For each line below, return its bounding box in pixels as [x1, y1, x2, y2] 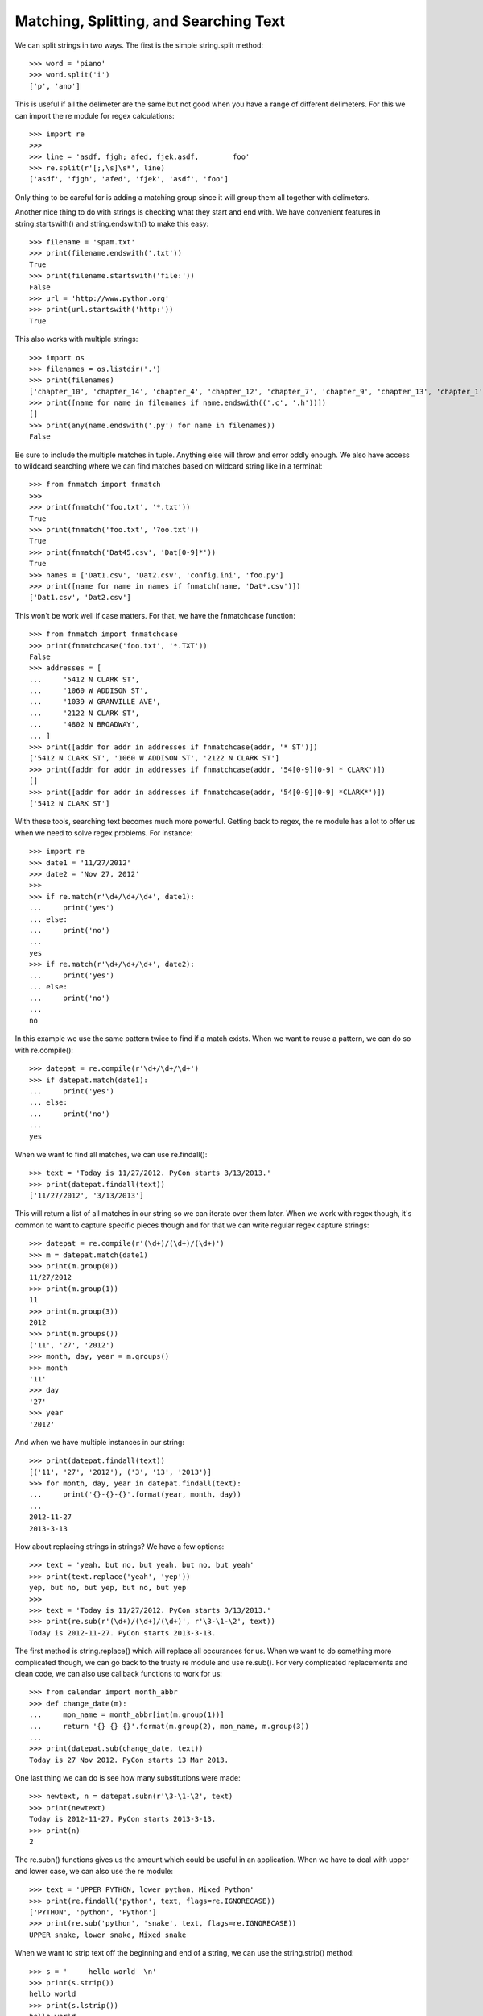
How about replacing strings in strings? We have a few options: [14, 1542, 225, 1552]
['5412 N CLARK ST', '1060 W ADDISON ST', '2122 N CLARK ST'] [29, 754, 280, 763]
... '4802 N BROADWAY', [29, 720, 140, 729]
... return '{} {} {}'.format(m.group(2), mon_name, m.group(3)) [29, 1722, 310, 1731]
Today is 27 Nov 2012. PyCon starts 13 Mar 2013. [29, 1755, 229, 1764]
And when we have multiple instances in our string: [14, 1437, 185, 1447]
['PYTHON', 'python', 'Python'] [29, 1907, 157, 1917]
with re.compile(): [14, 1045, 74, 1055]
